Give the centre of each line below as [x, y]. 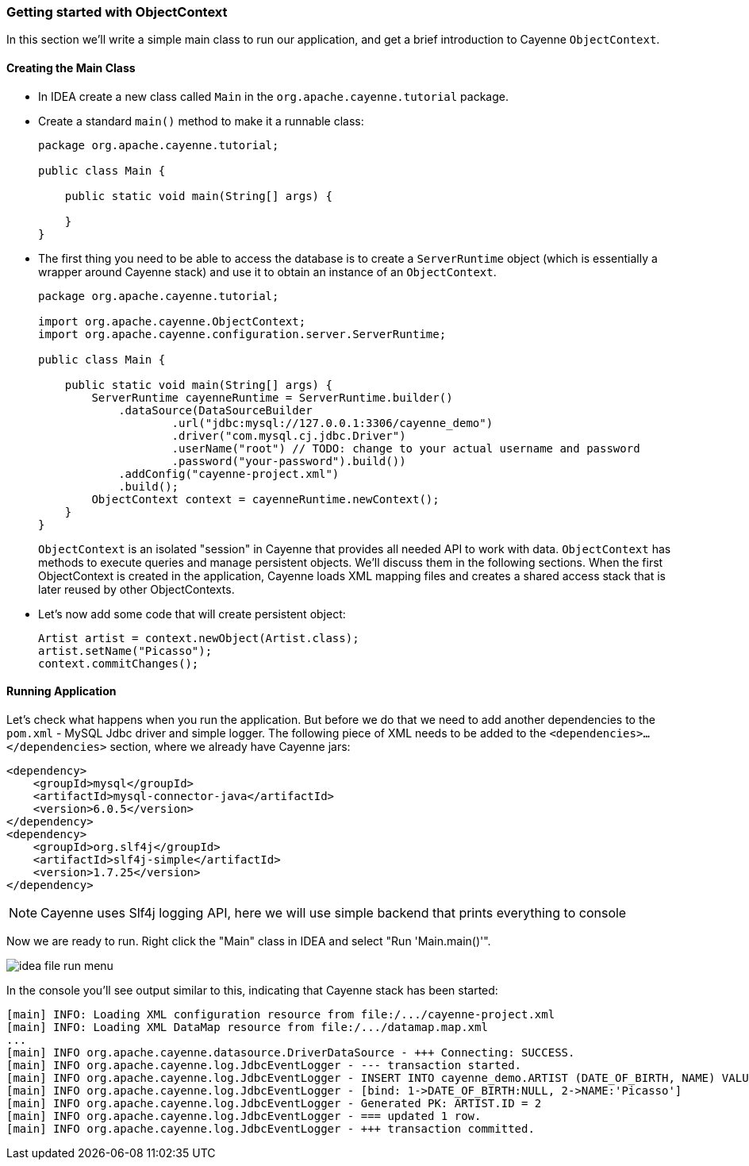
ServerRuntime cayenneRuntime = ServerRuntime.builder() [272, 397]
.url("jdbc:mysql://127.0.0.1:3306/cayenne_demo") [332, 423]
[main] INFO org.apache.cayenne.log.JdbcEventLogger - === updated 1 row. [244, 1116]
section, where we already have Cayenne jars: [230, 746]
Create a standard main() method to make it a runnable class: [201, 121]
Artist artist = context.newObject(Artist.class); [199, 638]
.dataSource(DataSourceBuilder [215, 410]
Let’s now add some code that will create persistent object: [192, 614]
